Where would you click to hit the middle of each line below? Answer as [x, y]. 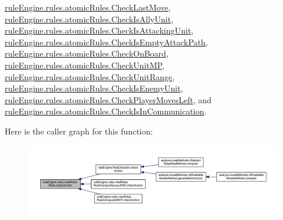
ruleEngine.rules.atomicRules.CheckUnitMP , [85, 65]
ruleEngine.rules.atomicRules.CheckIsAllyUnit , [89, 19]
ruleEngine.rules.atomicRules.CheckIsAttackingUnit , [99, 30]
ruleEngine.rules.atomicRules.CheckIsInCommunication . [106, 111]
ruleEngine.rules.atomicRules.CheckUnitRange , [90, 76]
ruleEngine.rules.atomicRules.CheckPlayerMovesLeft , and [108, 99]
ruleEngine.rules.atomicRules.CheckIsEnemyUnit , [94, 88]
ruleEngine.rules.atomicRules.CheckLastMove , [88, 7]
